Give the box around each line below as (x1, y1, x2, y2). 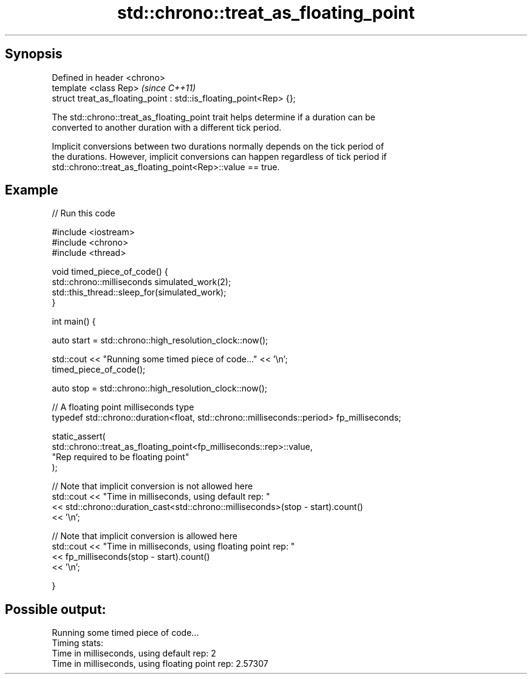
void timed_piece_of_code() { (52, 266, 168, 277)
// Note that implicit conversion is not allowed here (52, 481, 253, 492)
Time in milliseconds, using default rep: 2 (52, 648, 216, 659)
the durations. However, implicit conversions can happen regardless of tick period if (52, 151, 387, 162)
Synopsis (5, 46, 63, 62)
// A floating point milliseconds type (52, 402, 194, 413)
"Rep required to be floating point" (52, 452, 189, 463)
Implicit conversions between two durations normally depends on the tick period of (52, 140, 384, 151)
